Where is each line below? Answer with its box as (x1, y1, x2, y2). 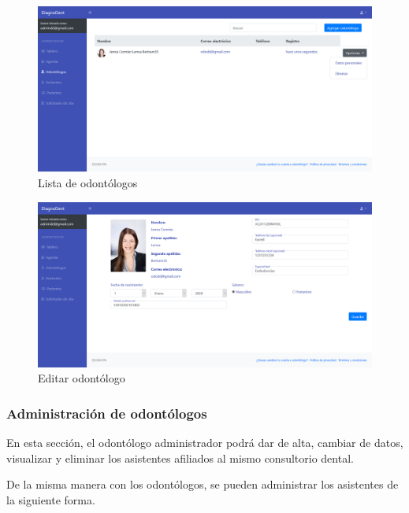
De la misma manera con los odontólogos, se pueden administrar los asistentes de (6, 476, 399, 493)
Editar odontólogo (38, 370, 125, 386)
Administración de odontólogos (6, 403, 207, 423)
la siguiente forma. (6, 492, 95, 508)
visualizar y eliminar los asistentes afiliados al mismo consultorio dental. (6, 449, 354, 466)
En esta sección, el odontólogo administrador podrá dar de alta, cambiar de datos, (6, 434, 403, 451)
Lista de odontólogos (38, 174, 138, 190)
